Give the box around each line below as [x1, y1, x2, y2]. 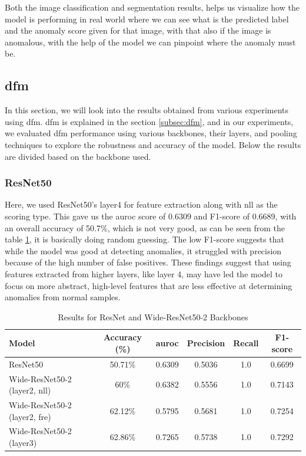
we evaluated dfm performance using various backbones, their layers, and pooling [5, 127, 297, 139]
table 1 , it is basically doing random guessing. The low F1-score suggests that [5, 233, 284, 245]
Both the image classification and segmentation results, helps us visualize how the [5, 1, 300, 13]
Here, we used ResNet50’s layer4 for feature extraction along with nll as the [5, 198, 278, 211]
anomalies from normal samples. [5, 291, 121, 303]
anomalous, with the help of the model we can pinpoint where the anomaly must [5, 35, 296, 48]
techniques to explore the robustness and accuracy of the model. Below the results [5, 138, 301, 150]
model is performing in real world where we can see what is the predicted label [5, 12, 289, 25]
